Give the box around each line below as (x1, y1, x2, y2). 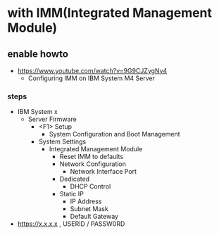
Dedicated (59, 174, 90, 184)
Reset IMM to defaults (59, 153, 124, 161)
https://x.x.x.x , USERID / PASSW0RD (17, 220, 125, 228)
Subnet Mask (70, 205, 109, 213)
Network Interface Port (70, 167, 137, 176)
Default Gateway (70, 212, 118, 221)
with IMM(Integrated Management (7, 5, 213, 21)
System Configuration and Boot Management (49, 130, 181, 139)
